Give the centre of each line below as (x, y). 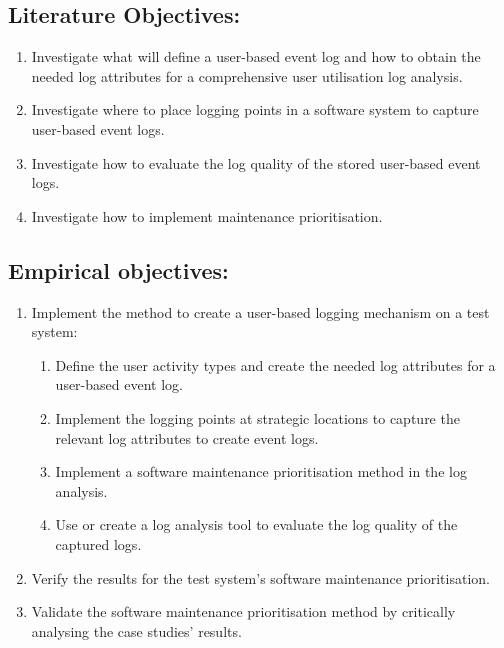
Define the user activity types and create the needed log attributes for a (275, 364)
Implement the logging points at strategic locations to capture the (257, 417)
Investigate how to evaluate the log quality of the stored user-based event (256, 162)
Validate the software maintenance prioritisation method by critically (243, 611)
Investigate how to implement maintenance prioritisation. (207, 215)
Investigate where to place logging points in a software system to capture (255, 109)
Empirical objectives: (118, 269)
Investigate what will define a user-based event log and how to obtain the (256, 56)
